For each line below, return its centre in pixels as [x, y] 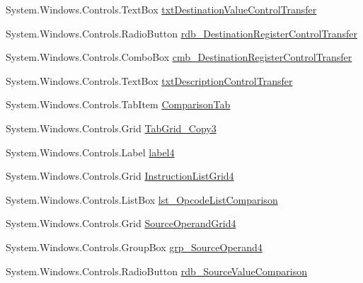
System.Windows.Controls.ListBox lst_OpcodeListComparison [142, 199]
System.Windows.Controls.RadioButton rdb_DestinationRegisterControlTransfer [181, 33]
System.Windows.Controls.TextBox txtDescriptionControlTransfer [149, 80]
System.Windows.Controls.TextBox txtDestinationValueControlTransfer [161, 9]
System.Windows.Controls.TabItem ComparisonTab [118, 104]
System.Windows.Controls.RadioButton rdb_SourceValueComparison [156, 271]
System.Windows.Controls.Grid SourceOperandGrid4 [121, 223]
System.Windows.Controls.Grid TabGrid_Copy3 [111, 128]
